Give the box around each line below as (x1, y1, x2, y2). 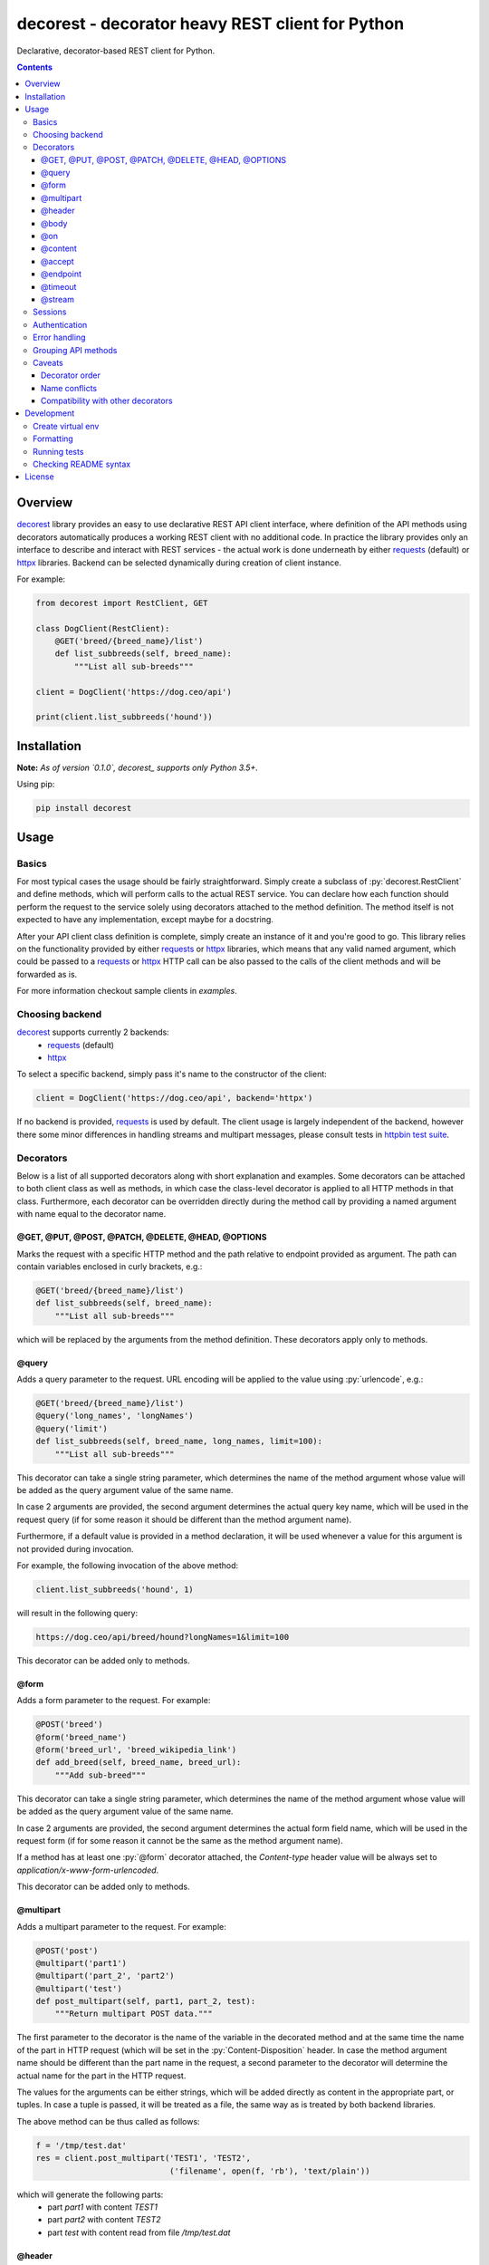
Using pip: (16, 779, 55, 790)
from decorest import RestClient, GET (35, 598, 208, 608)
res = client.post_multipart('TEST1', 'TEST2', (35, 2153, 251, 2164)
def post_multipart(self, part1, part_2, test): (35, 1996, 256, 2007)
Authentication (33, 319, 88, 330)
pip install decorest (35, 803, 132, 814)
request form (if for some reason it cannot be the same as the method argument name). (16, 1835, 343, 1846)
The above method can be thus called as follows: (16, 2116, 200, 2126)
